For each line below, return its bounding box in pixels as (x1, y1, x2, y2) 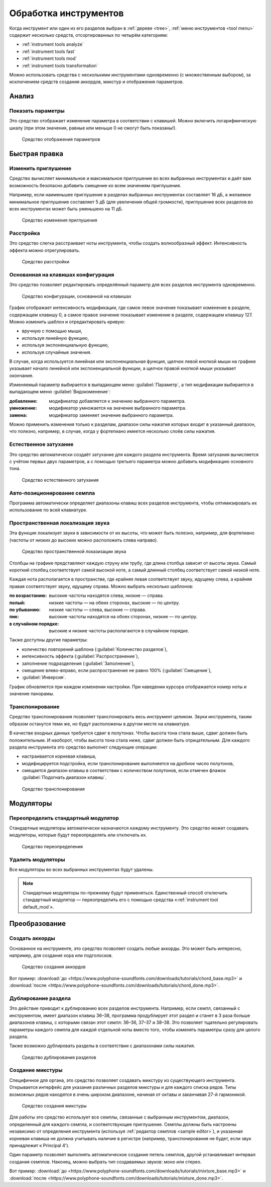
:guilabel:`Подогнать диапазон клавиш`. (22, 774, 106, 780)
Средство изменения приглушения (22, 217, 97, 224)
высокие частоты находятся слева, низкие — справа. (49, 592, 164, 599)
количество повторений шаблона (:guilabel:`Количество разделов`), (22, 646, 168, 652)
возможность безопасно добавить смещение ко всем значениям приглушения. (9, 182, 182, 188)
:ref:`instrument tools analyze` (22, 41, 84, 47)
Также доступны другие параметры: (9, 637, 88, 643)
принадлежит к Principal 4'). (9, 1142, 70, 1148)
